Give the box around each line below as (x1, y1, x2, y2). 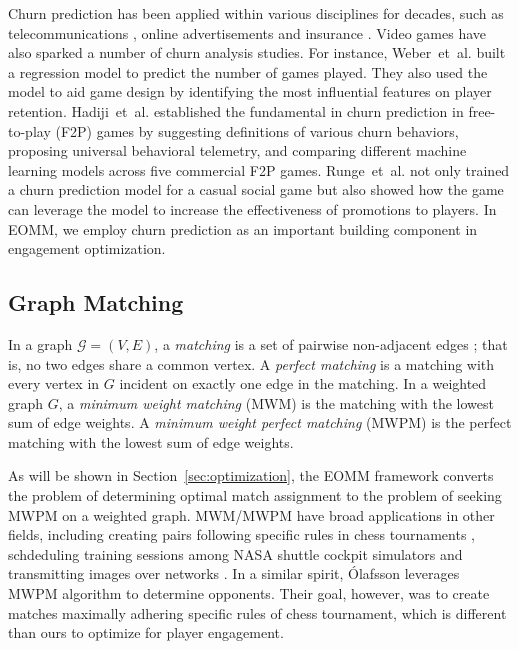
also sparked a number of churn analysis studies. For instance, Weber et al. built (8, 42, 506, 63)
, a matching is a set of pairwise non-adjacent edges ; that (154, 333, 508, 354)
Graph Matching (8, 287, 184, 318)
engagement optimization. (8, 238, 166, 259)
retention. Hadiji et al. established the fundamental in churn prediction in (8, 100, 464, 121)
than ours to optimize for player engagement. (8, 622, 284, 643)
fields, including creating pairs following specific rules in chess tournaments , (8, 524, 475, 545)
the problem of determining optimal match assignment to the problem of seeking (8, 485, 502, 506)
